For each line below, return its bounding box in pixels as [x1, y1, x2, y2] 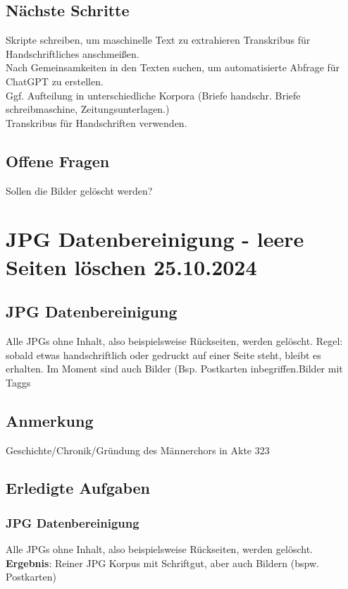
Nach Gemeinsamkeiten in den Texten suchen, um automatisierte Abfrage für [6, 60, 340, 75]
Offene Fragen [6, 150, 110, 171]
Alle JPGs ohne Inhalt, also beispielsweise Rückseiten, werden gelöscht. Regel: [6, 333, 343, 348]
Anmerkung [6, 409, 94, 431]
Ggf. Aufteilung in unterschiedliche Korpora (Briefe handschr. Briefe [6, 87, 301, 102]
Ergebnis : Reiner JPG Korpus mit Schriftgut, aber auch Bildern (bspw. [6, 555, 319, 570]
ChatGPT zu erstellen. [6, 73, 104, 88]
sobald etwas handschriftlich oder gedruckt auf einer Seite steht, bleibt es [6, 347, 321, 362]
